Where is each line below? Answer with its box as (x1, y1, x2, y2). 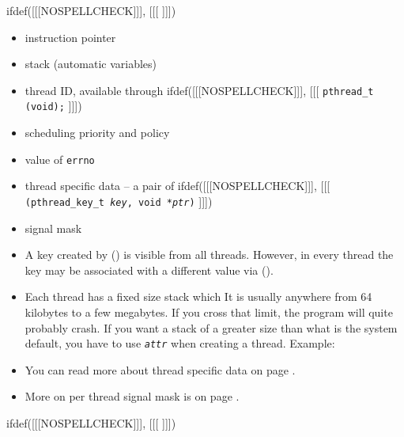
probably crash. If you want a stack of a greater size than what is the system (25, 319, 398, 336)
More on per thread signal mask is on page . (25, 388, 240, 405)
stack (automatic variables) (25, 55, 157, 72)
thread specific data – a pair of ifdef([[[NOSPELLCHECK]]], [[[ (25, 177, 330, 194)
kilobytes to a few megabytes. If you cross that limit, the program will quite (25, 303, 393, 320)
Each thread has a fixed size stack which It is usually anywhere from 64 (25, 288, 372, 305)
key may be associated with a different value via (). (25, 261, 274, 278)
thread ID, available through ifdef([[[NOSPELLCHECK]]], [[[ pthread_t (25, 82, 374, 98)
